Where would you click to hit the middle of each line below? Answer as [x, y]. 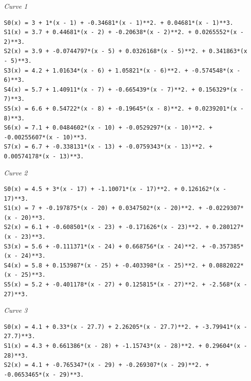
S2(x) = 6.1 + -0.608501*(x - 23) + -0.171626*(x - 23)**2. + [107, 227]
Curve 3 [16, 310]
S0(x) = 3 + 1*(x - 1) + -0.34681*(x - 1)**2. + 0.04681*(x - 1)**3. [119, 23]
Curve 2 [16, 172]
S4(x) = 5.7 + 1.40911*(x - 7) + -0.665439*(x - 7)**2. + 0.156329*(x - [124, 89]
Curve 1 [16, 6]
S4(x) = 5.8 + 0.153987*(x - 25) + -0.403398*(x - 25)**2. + [105, 265]
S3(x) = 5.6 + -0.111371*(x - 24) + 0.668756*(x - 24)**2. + [105, 246]
